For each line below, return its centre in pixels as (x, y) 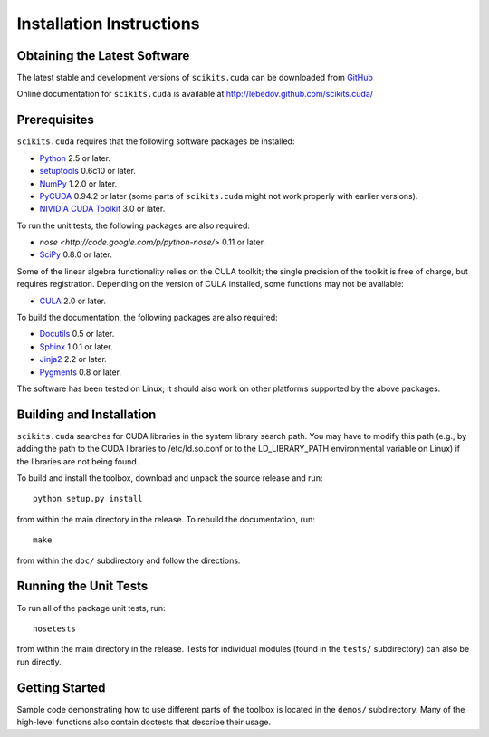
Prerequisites (55, 120)
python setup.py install (88, 499)
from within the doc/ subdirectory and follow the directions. (129, 560)
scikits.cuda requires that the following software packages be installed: (156, 141)
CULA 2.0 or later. (73, 301)
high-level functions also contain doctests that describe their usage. (144, 722)
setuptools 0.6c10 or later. (87, 171)
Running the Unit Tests (82, 586)
